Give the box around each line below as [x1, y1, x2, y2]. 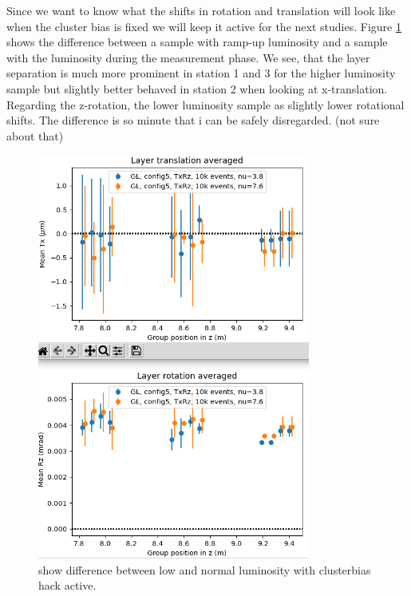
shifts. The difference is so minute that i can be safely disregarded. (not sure [6, 112, 380, 128]
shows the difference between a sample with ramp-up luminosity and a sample [6, 34, 388, 50]
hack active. [38, 577, 97, 594]
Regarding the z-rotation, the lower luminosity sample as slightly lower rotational [6, 96, 405, 112]
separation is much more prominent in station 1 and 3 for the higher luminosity [6, 65, 396, 81]
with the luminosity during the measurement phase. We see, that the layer [6, 49, 370, 65]
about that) [6, 127, 64, 144]
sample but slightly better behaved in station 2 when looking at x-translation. [6, 80, 388, 97]
